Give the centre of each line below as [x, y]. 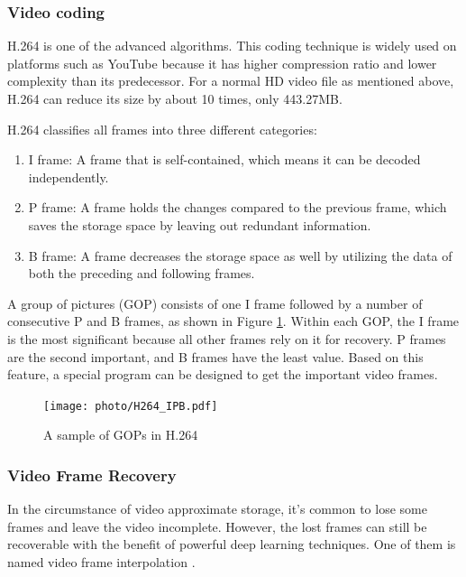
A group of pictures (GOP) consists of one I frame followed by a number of [215, 303]
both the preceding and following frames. [142, 273]
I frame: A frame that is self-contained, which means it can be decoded [224, 159]
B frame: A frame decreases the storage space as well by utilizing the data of [240, 255]
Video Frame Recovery [92, 475]
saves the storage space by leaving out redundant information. [200, 224]
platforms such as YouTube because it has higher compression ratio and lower [222, 63]
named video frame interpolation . [101, 561]
